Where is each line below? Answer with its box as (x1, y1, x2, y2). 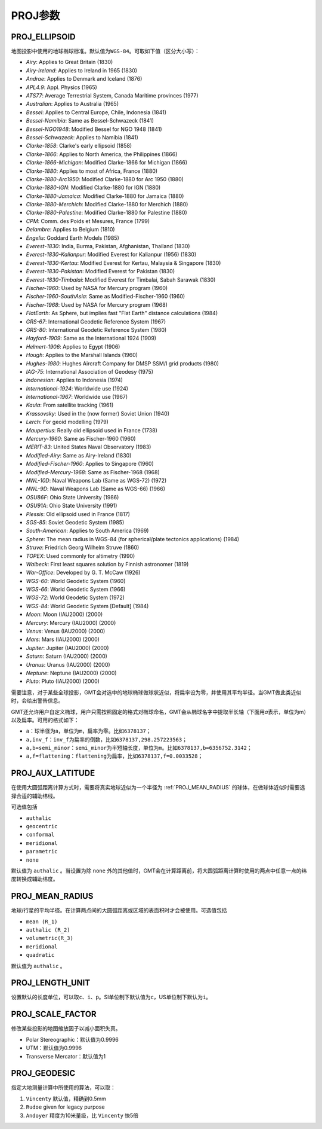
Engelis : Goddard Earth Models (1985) (26, 234, 119, 242)
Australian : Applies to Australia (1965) (26, 100, 119, 108)
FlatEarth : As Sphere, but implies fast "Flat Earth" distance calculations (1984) (26, 310, 218, 317)
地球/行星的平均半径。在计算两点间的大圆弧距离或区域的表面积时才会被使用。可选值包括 (11, 907, 228, 914)
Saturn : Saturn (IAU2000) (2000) (26, 652, 107, 660)
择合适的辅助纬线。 (11, 792, 58, 800)
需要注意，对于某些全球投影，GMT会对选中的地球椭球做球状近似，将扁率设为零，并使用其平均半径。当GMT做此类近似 (11, 688, 302, 696)
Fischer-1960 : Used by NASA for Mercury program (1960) (26, 285, 168, 291)
